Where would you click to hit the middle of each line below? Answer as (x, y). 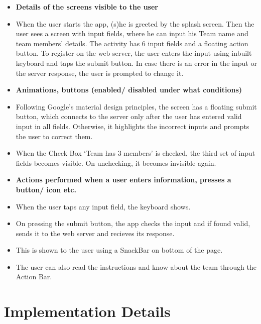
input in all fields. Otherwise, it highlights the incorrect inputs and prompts (133, 126)
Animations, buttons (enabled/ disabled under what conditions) (129, 90)
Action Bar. (34, 277)
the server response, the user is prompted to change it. (100, 73)
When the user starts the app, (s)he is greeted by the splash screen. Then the (135, 23)
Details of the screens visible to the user (87, 7)
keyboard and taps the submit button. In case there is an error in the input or (136, 63)
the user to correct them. (54, 136)
